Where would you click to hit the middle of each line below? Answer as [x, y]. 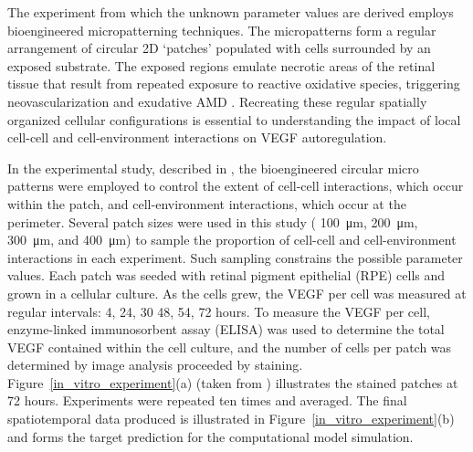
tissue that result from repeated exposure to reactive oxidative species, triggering [234, 84]
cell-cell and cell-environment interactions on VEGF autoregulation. [197, 137]
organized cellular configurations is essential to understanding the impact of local [234, 119]
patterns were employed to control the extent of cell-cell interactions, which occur [236, 186]
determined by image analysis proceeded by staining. [155, 365]
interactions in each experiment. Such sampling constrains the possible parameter [235, 257]
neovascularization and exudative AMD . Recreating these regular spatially [217, 101]
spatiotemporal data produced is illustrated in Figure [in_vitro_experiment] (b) [231, 419]
